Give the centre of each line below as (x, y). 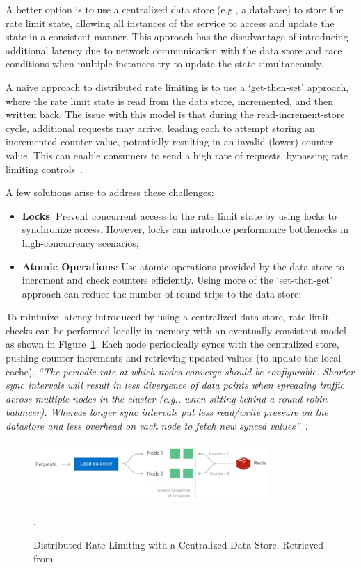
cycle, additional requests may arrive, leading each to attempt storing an (160, 128)
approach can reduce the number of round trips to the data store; (162, 293)
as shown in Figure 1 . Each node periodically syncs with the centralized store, (173, 344)
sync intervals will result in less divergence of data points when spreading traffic (175, 385)
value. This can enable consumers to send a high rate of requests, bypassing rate (177, 155)
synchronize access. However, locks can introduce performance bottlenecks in (185, 229)
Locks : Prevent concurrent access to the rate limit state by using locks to (179, 215)
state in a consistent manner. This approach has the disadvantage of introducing (177, 36)
